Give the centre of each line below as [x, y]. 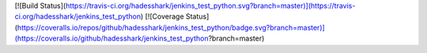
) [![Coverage [162, 16]
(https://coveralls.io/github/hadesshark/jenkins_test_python [111, 38]
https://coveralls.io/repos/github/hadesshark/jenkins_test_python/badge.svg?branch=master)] [171, 27]
